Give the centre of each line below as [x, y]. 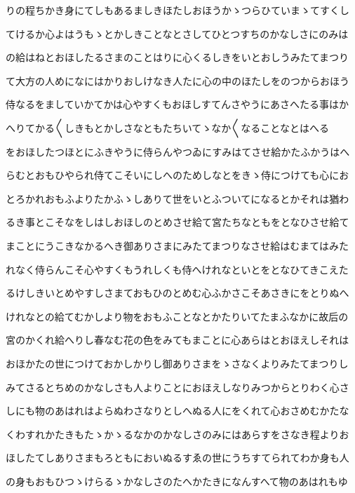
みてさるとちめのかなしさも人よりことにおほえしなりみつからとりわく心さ [177, 387]
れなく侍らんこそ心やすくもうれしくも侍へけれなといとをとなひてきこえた [177, 269]
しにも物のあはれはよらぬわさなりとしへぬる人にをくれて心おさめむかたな [177, 411]
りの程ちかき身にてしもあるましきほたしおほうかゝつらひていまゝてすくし [177, 10]
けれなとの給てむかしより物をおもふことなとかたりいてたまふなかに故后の [177, 316]
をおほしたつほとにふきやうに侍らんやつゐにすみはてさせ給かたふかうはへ [178, 151]
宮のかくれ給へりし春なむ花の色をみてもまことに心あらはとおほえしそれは [177, 340]
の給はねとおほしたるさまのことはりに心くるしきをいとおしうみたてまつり [177, 57]
